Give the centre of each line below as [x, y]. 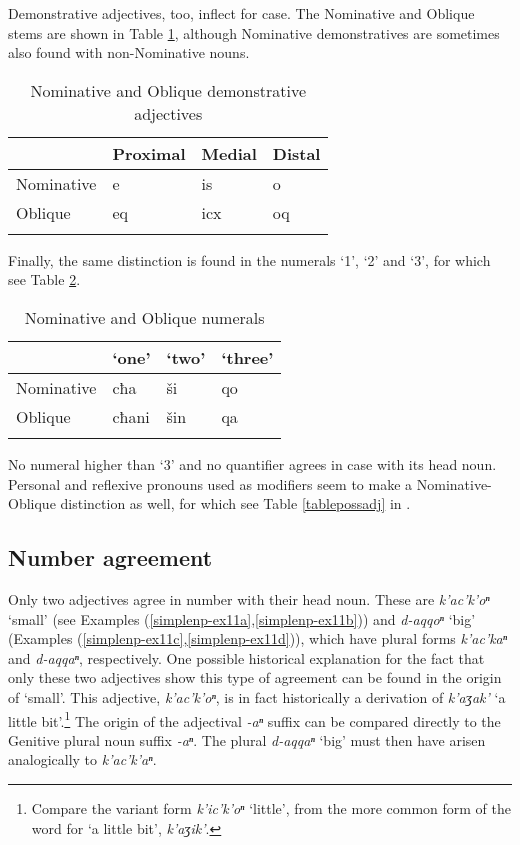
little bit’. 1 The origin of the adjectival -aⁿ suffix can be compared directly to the [254, 719]
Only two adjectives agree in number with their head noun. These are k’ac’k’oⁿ [249, 598]
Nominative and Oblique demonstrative [168, 90]
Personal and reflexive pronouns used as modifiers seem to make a [210, 483]
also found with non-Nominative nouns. [129, 52]
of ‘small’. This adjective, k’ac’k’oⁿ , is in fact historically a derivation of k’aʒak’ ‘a [257, 696]
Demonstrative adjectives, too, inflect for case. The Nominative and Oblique [241, 13]
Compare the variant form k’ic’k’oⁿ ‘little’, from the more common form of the [271, 807]
